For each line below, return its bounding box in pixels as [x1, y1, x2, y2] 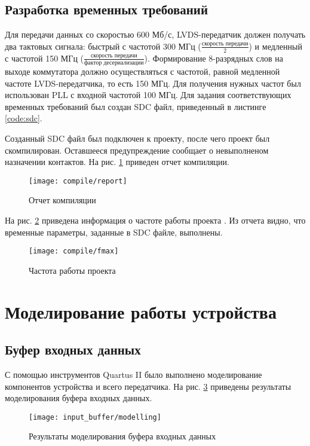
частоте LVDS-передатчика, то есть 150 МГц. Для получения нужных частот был [5, 77, 301, 89]
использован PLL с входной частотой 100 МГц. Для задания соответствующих [5, 88, 291, 101]
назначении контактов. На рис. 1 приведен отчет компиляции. [5, 155, 229, 168]
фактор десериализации [84, 59, 144, 66]
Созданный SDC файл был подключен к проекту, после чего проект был [5, 132, 270, 144]
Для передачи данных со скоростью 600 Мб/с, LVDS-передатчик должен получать [5, 28, 306, 41]
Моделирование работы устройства [5, 299, 277, 323]
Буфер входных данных [5, 340, 141, 359]
